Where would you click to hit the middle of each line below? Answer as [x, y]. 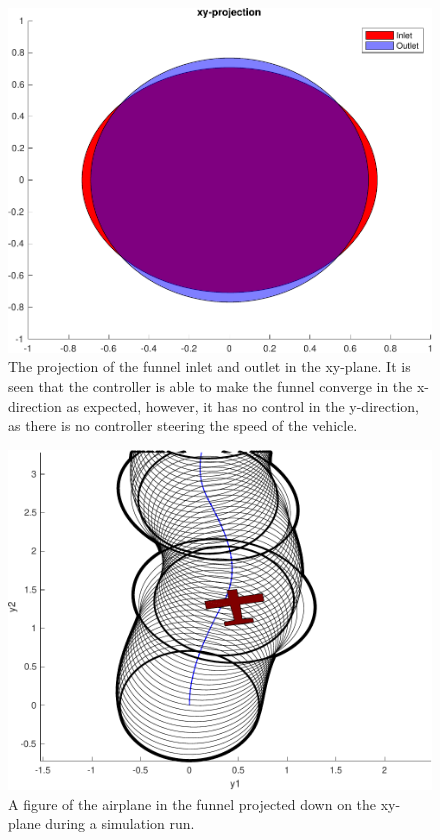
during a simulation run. [120, 823]
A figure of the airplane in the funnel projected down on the [192, 803]
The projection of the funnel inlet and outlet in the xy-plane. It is [209, 366]
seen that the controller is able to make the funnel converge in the [210, 385]
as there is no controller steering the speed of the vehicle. [183, 425]
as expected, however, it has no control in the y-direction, [242, 405]
